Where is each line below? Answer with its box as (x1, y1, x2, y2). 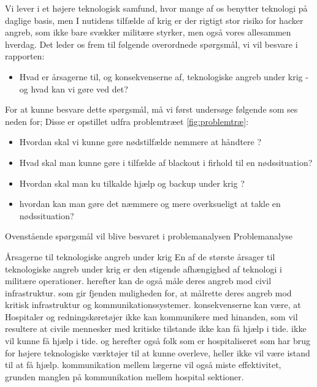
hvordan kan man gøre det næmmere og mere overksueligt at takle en (19, 197, 281, 210)
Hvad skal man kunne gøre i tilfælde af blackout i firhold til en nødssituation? (19, 156, 313, 168)
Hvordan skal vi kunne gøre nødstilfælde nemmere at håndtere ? (19, 135, 262, 148)
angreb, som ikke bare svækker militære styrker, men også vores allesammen (5, 26, 291, 39)
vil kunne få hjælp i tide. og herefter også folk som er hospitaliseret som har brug (5, 334, 311, 347)
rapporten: (5, 50, 45, 62)
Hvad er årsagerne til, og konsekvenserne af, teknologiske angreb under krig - (19, 70, 308, 83)
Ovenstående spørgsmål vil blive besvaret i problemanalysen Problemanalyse (5, 230, 293, 242)
